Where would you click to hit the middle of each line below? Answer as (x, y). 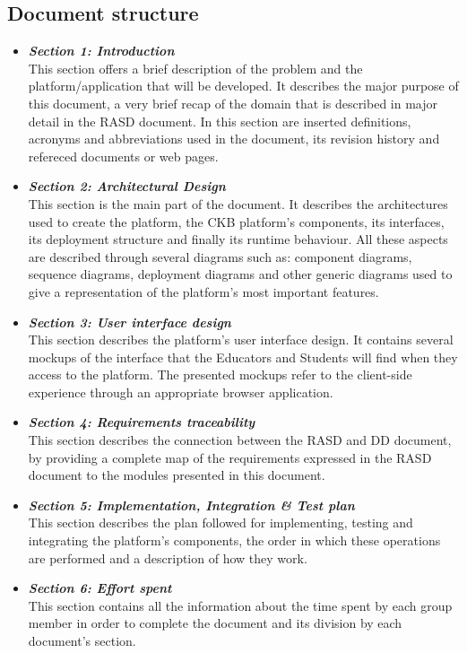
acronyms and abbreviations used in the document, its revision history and (234, 139)
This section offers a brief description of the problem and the (195, 68)
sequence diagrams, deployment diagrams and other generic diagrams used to (240, 274)
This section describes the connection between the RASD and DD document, (240, 440)
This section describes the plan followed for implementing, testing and (221, 522)
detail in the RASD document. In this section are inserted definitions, (220, 121)
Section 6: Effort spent (100, 588)
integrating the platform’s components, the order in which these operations (234, 540)
